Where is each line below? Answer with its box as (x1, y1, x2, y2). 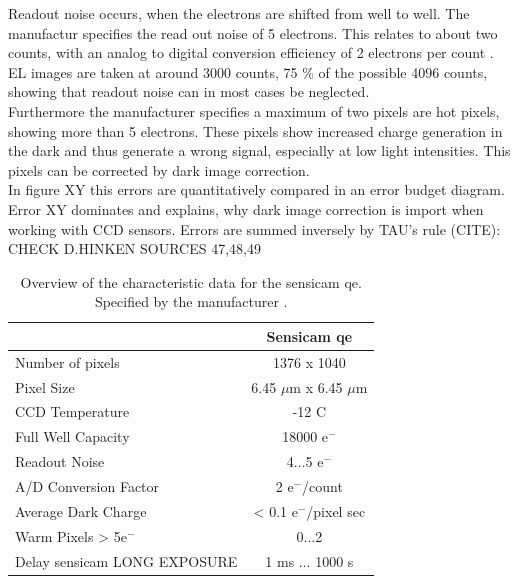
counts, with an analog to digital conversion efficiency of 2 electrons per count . (8, 42, 494, 63)
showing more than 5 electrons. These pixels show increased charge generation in (8, 120, 503, 141)
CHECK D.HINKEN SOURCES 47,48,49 (8, 238, 261, 259)
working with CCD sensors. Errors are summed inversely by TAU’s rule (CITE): (8, 218, 501, 239)
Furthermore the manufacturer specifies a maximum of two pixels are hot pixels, (8, 100, 500, 121)
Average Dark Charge (15, 500, 147, 521)
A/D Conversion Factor (15, 475, 160, 496)
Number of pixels (15, 351, 120, 372)
